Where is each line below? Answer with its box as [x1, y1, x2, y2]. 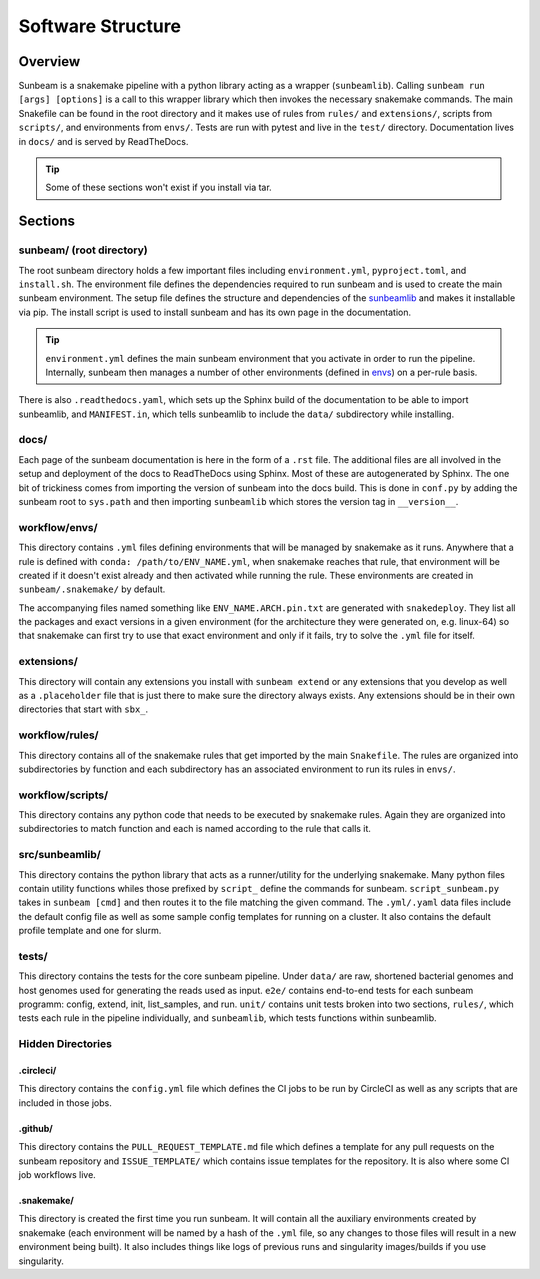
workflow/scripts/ [18, 788, 109, 802]
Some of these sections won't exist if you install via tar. [45, 181, 272, 194]
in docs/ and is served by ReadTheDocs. [18, 135, 189, 147]
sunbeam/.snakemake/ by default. [18, 583, 166, 595]
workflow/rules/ [18, 728, 99, 742]
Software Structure [18, 15, 182, 37]
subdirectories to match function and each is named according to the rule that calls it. [18, 823, 372, 835]
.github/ [18, 1122, 54, 1134]
